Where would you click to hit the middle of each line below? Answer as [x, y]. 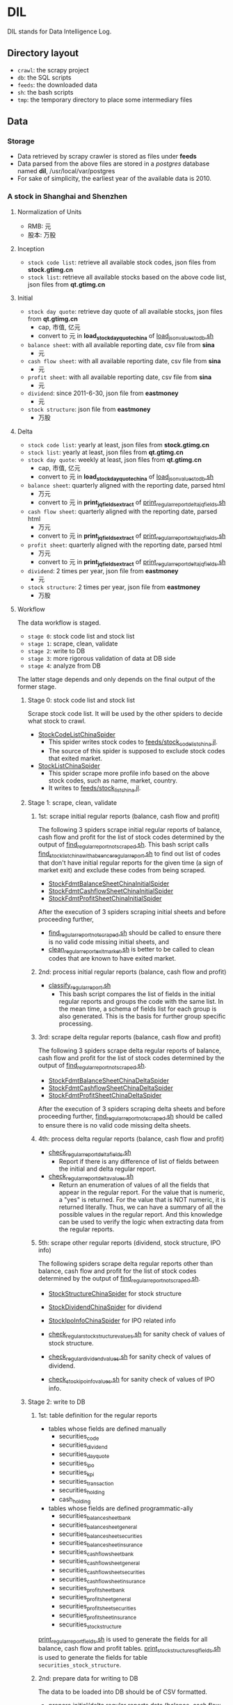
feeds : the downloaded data [57, 85]
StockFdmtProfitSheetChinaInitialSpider [105, 898]
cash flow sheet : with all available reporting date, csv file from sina [124, 361]
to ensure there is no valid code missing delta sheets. [114, 1125]
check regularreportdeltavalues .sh [91, 1177]
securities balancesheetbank [95, 1516]
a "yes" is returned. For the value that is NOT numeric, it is [142, 1200]
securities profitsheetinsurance [98, 1616]
